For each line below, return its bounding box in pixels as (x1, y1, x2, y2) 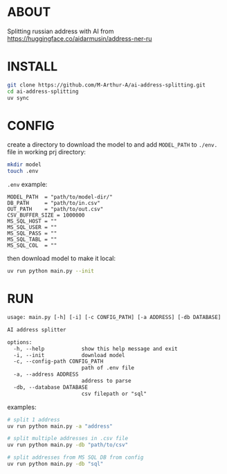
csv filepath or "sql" (81, 390, 147, 397)
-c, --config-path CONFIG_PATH (13, 358, 104, 365)
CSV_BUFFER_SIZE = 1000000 (7, 212, 85, 219)
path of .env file (81, 365, 135, 372)
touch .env (7, 167, 39, 175)
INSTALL (7, 59, 58, 75)
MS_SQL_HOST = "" (7, 218, 57, 225)
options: (7, 338, 33, 346)
